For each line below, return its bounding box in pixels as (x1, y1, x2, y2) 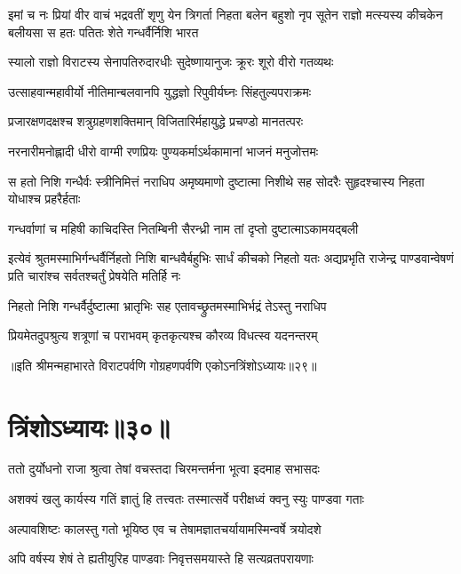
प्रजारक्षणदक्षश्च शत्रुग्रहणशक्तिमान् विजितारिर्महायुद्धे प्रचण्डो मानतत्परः (8, 112, 304, 131)
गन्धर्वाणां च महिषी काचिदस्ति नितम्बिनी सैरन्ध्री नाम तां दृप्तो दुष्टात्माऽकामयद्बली (8, 219, 359, 237)
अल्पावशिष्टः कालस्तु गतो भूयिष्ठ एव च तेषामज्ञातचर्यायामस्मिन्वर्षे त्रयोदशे (8, 519, 322, 538)
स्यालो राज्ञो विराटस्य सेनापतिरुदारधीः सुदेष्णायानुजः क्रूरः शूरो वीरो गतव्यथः (8, 52, 334, 71)
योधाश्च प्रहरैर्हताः (8, 189, 81, 208)
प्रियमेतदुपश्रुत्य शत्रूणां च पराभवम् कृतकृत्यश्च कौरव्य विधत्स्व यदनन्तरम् (8, 326, 318, 345)
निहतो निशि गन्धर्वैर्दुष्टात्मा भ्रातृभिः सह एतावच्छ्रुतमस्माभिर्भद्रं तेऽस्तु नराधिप (8, 296, 327, 315)
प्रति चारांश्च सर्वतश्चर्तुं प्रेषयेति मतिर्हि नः (8, 266, 180, 284)
